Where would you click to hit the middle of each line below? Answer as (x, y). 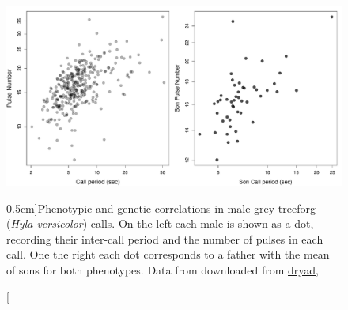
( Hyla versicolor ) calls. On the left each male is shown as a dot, (160, 223)
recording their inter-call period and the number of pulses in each (165, 238)
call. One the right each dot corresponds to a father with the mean (168, 254)
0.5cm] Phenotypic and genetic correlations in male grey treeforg (161, 208)
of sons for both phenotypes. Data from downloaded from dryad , (163, 269)
